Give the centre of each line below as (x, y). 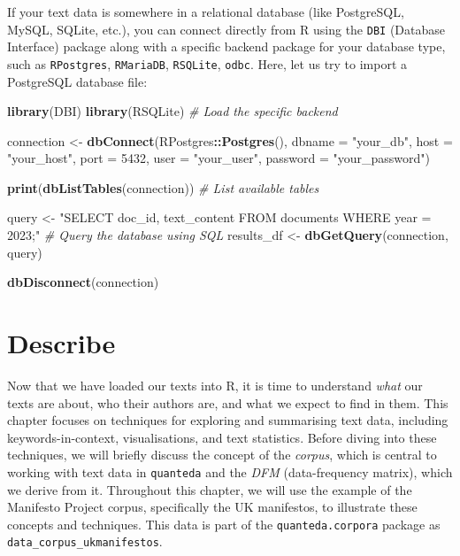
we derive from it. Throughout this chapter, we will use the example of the (210, 489)
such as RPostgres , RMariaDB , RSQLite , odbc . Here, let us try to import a (207, 63)
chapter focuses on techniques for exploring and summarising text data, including (228, 420)
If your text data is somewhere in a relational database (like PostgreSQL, (206, 12)
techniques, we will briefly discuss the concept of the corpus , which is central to (222, 455)
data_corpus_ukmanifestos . (85, 541)
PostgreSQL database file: (77, 81)
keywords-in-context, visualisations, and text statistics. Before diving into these (222, 437)
